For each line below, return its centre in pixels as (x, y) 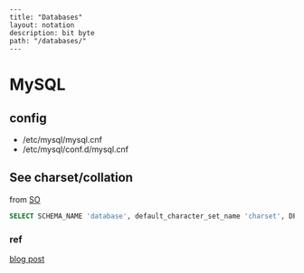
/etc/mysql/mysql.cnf (62, 140)
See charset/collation (71, 178)
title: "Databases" (46, 17)
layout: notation (42, 25)
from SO (25, 199)
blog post (27, 259)
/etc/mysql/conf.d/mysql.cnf (76, 149)
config (28, 118)
